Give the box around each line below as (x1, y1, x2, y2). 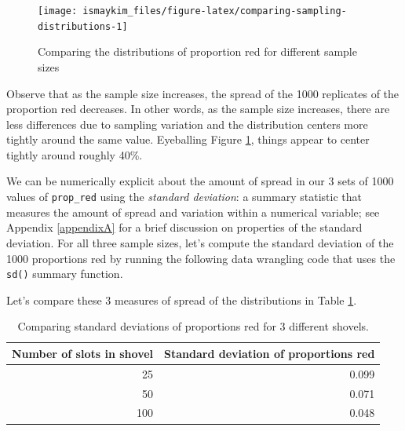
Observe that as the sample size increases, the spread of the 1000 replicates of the (6, 85, 400, 101)
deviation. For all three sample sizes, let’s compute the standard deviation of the (6, 234, 394, 250)
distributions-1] (38, 20, 128, 32)
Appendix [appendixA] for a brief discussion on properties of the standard (6, 219, 363, 236)
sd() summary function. (6, 265, 123, 282)
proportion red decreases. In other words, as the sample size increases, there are (6, 100, 390, 117)
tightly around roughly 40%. (6, 146, 143, 163)
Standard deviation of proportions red (164, 345, 375, 361)
